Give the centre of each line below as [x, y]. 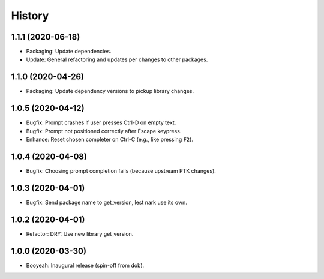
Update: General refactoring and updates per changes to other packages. [117, 59]
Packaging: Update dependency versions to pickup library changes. [110, 91]
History [30, 16]
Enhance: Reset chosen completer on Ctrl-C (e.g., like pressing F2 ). [109, 139]
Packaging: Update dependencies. [69, 52]
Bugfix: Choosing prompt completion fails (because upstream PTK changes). [121, 170]
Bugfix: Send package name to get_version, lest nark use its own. [106, 202]
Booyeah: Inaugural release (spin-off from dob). [85, 265]
